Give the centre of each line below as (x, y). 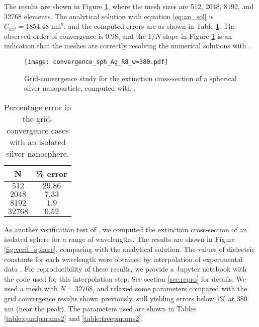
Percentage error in (38, 107)
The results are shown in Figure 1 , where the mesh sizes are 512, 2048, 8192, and (129, 6)
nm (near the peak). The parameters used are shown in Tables (100, 308)
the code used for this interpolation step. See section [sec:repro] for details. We (125, 278)
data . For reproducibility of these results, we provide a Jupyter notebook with (125, 269)
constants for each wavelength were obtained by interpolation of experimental (123, 259)
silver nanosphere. (38, 153)
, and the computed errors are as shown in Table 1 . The (150, 26)
